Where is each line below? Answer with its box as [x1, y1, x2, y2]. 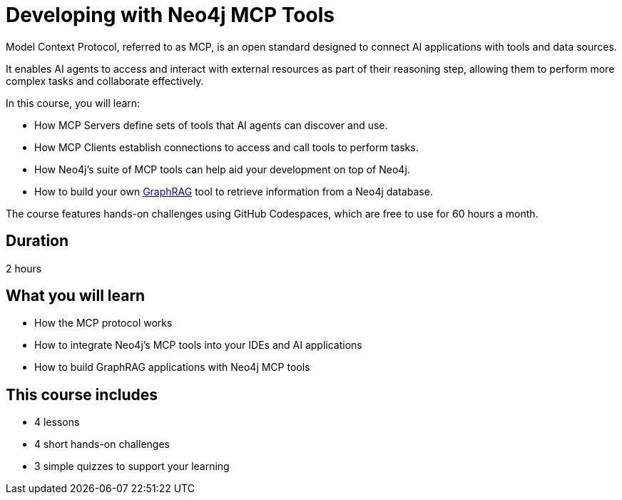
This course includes [6, 385, 158, 404]
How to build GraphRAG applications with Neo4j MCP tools [34, 361, 310, 374]
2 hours [6, 262, 42, 275]
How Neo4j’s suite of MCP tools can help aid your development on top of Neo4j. [34, 163, 410, 175]
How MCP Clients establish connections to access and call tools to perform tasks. [34, 141, 419, 153]
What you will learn [6, 287, 146, 305]
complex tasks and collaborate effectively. [6, 74, 204, 87]
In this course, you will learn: [6, 96, 141, 109]
